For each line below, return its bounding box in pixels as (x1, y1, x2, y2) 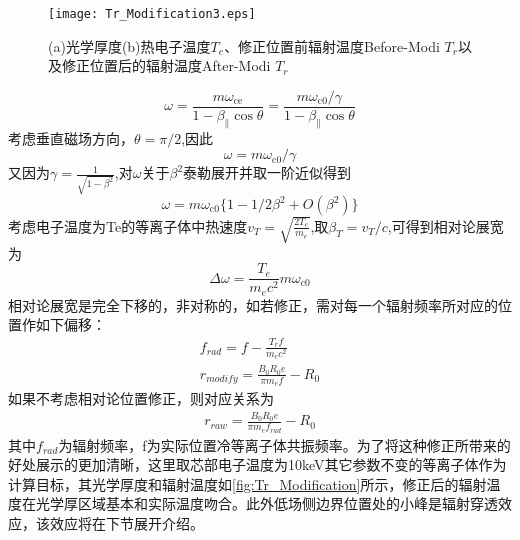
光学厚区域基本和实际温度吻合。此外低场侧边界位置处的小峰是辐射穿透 (35, 493, 498, 514)
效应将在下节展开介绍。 (49, 513, 204, 534)
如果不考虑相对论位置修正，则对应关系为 (8, 388, 274, 409)
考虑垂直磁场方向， (8, 127, 134, 148)
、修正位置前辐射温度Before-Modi (224, 35, 440, 56)
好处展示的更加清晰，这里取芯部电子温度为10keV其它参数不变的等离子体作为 (8, 454, 507, 475)
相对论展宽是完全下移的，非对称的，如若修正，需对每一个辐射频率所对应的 (8, 294, 498, 315)
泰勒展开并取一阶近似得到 (183, 162, 352, 183)
